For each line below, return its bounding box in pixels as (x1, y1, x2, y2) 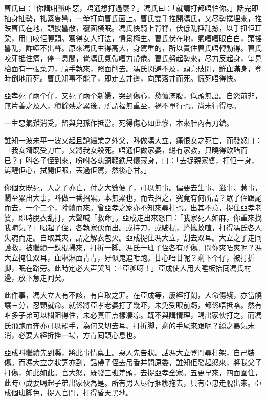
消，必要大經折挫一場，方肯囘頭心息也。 (4, 330, 140, 340)
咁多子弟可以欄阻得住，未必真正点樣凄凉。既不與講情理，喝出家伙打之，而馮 (4, 310, 262, 320)
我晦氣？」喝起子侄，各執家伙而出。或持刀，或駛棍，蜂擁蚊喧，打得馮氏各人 (4, 222, 262, 233)
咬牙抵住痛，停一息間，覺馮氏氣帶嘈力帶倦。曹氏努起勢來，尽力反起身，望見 (4, 52, 262, 63)
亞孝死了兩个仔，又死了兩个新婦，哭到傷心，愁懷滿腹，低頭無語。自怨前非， (4, 90, 262, 101)
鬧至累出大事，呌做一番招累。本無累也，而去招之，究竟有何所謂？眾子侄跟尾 (4, 192, 262, 203)
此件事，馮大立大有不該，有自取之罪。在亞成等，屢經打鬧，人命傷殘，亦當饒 (4, 289, 262, 300)
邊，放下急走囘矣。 (4, 272, 69, 283)
